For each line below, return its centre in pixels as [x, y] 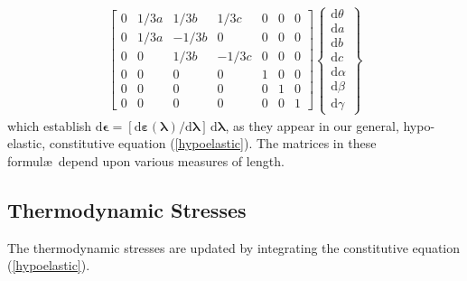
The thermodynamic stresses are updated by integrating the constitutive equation [234, 247]
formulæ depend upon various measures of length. [146, 160]
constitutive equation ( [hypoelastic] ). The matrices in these [213, 143]
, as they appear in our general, [312, 125]
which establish [50, 125]
